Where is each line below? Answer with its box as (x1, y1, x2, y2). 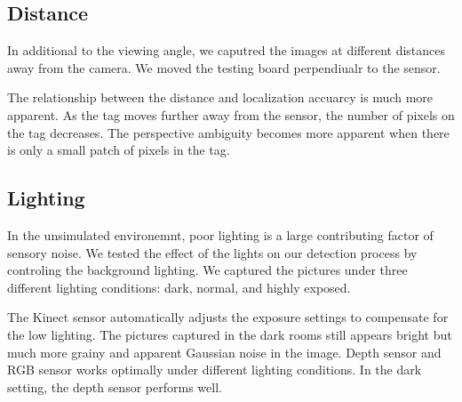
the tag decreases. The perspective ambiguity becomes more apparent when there (7, 123, 450, 141)
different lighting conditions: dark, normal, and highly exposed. (7, 277, 351, 296)
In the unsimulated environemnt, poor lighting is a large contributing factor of (7, 225, 434, 244)
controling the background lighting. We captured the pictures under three (7, 261, 408, 279)
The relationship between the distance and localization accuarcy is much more (7, 88, 434, 107)
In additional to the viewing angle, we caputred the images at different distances (7, 41, 446, 60)
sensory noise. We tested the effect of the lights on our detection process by (7, 243, 418, 261)
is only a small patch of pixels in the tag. (7, 141, 230, 159)
